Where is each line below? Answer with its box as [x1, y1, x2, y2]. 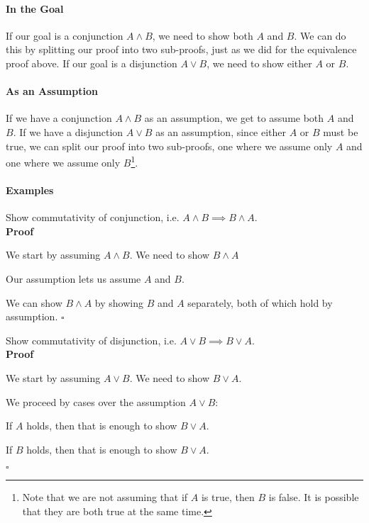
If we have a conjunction [6, 111, 112, 125]
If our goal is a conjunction [6, 28, 123, 43]
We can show [6, 295, 62, 310]
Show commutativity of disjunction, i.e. [6, 332, 177, 347]
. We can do [294, 28, 346, 43]
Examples [6, 183, 54, 197]
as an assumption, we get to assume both [144, 111, 324, 125]
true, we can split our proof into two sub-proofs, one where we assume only [6, 138, 333, 153]
